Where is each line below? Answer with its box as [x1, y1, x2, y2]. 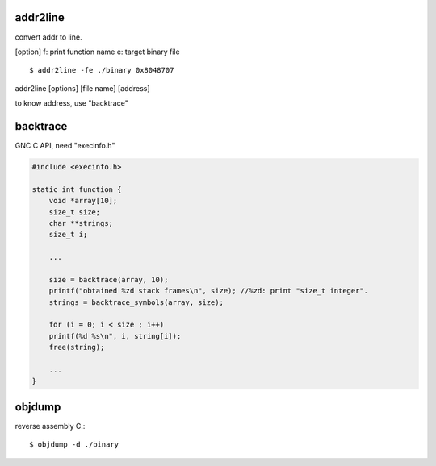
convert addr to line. [15, 32, 82, 42]
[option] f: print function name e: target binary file [15, 47, 181, 56]
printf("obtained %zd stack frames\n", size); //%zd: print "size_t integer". [48, 286, 369, 296]
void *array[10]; [48, 196, 118, 206]
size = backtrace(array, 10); [48, 275, 169, 284]
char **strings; [48, 218, 113, 227]
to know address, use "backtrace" [15, 98, 128, 108]
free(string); [48, 343, 105, 352]
